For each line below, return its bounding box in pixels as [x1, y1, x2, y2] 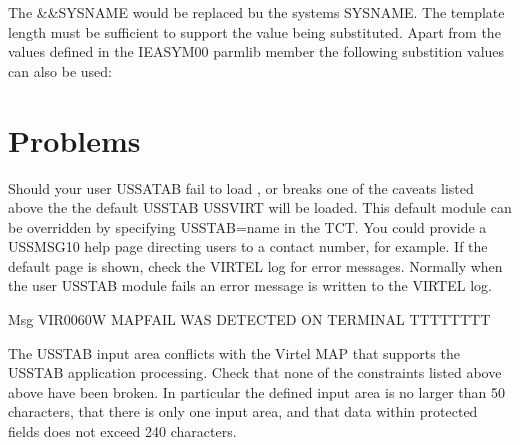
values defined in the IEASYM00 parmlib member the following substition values [8, 41, 505, 62]
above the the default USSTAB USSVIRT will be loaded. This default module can [8, 197, 512, 218]
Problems [8, 119, 141, 160]
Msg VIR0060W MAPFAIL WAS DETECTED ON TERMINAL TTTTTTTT [8, 309, 491, 330]
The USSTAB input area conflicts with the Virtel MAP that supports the [8, 342, 460, 363]
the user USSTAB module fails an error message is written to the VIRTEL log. [8, 275, 492, 296]
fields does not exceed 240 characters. [8, 421, 237, 442]
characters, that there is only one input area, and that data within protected [8, 401, 478, 422]
